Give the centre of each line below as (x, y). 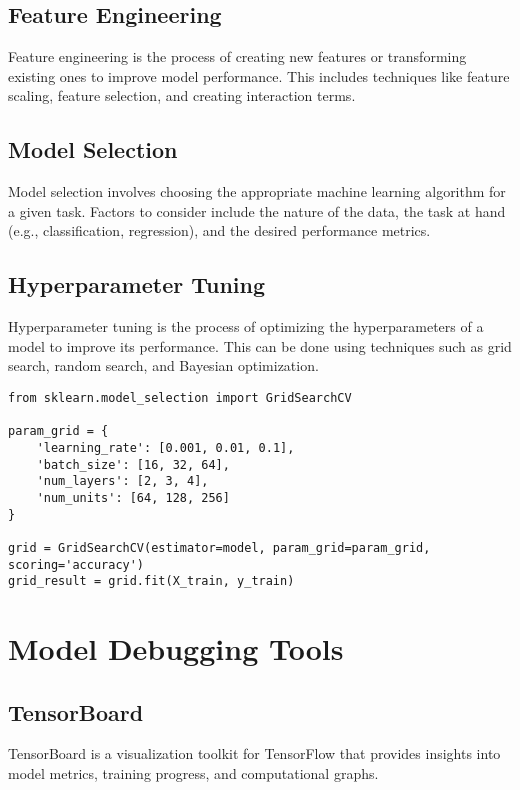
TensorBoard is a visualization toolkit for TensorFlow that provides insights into (254, 753)
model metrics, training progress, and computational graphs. (193, 773)
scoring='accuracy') (76, 564)
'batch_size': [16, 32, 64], (133, 464)
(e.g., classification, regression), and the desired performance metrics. (219, 230)
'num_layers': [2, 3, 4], (122, 481)
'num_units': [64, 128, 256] (133, 497)
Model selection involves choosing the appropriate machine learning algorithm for (257, 191)
